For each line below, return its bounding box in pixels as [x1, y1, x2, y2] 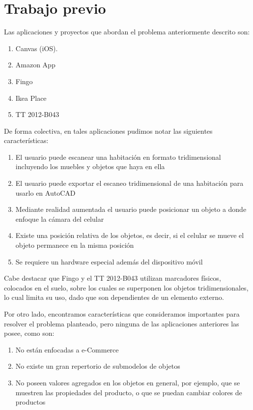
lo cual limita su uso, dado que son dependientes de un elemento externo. [4, 292, 224, 302]
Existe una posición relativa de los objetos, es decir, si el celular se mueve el [15, 230, 244, 240]
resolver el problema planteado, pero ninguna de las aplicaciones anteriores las [4, 318, 239, 328]
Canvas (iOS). [15, 43, 58, 53]
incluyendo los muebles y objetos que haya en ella [15, 161, 165, 172]
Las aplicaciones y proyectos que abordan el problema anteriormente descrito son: [4, 27, 250, 37]
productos [15, 397, 46, 407]
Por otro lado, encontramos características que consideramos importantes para [4, 309, 240, 319]
